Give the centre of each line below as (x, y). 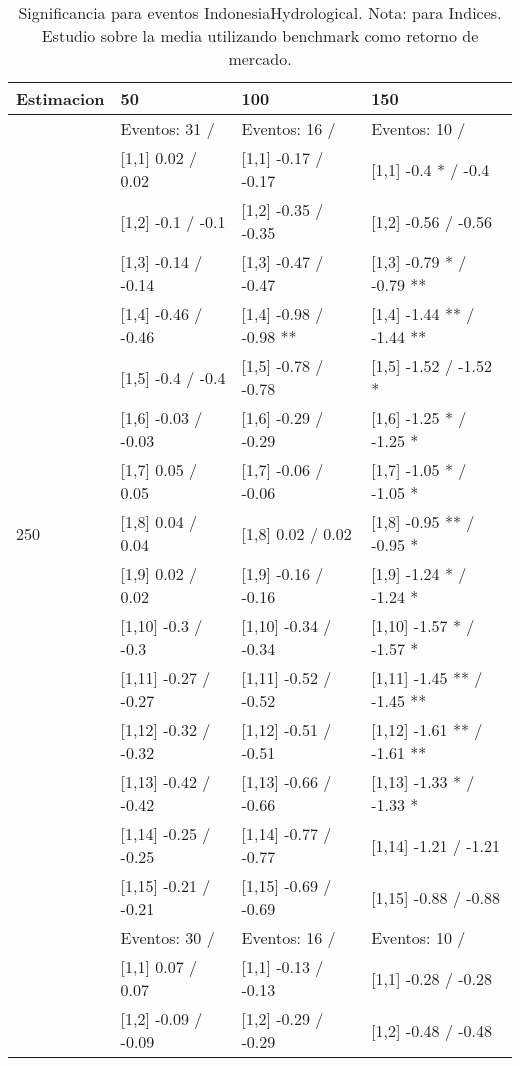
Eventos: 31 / (167, 128)
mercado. (260, 58)
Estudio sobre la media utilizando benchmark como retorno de (260, 35)
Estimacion (60, 98)
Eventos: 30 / (167, 937)
